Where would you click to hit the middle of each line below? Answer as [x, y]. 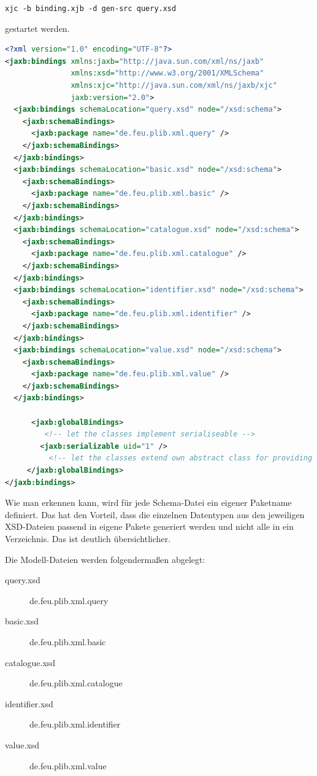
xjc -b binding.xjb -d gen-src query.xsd [91, 9]
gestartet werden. [37, 28]
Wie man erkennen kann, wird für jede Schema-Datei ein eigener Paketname [148, 502]
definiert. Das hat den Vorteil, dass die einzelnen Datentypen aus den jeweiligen [155, 514]
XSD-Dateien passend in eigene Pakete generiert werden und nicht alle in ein [150, 526]
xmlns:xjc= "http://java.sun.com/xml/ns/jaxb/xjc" [174, 86]
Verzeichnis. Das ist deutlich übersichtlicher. [88, 538]
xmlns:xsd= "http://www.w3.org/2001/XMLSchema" [167, 73]
